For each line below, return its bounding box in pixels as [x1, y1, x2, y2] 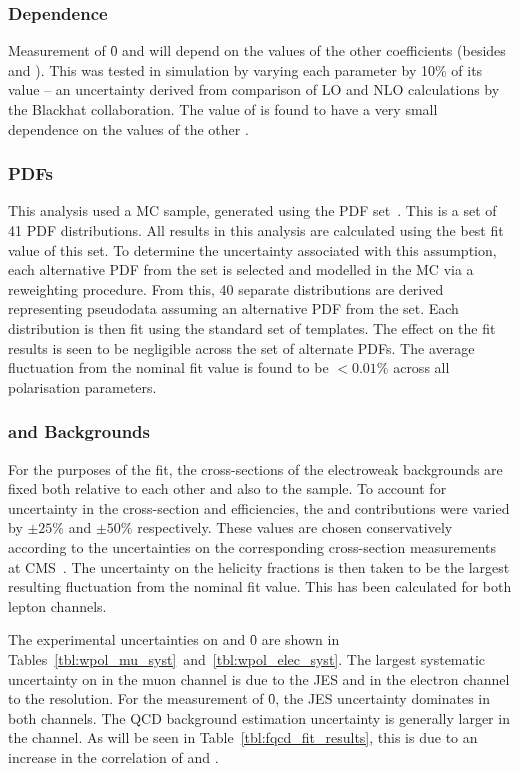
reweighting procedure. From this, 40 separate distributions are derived [8, 278, 444, 299]
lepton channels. [8, 595, 107, 616]
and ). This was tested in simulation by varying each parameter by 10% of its [8, 59, 483, 80]
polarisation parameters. [8, 376, 157, 397]
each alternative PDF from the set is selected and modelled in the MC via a [8, 259, 474, 280]
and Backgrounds [8, 419, 150, 444]
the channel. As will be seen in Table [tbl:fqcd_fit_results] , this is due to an [8, 727, 478, 748]
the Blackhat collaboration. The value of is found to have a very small [8, 99, 438, 119]
